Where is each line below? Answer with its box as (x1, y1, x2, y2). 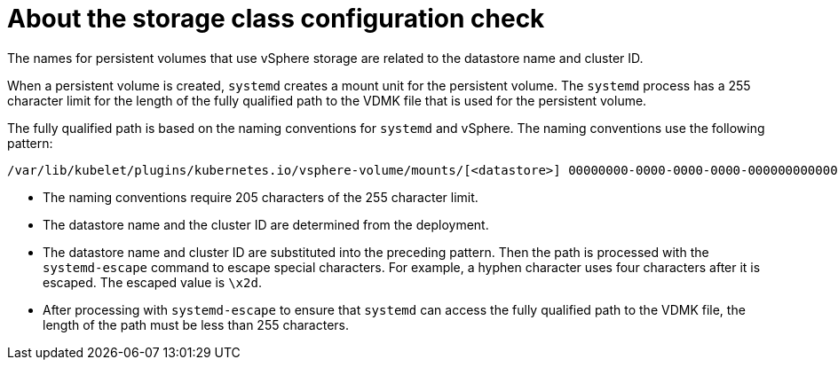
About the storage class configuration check (7, 4, 545, 34)
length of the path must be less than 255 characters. (43, 316, 350, 332)
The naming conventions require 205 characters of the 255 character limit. (43, 189, 478, 205)
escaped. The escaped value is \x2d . (43, 274, 262, 290)
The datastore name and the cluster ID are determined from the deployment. (43, 216, 489, 232)
